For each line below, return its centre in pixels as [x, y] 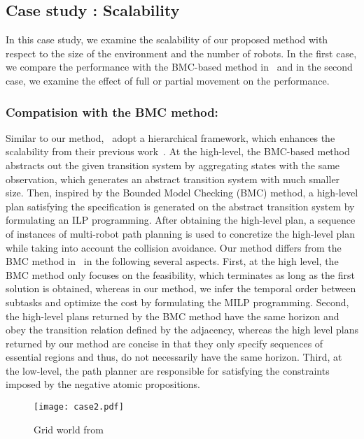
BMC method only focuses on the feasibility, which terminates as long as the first [180, 274]
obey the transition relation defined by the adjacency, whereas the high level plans [182, 330]
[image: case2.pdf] [79, 407]
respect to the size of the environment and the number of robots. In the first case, [181, 53]
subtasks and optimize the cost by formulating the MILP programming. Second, [177, 302]
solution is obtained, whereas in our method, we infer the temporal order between [181, 288]
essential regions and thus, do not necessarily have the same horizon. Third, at [174, 357]
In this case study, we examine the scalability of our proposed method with [167, 39]
